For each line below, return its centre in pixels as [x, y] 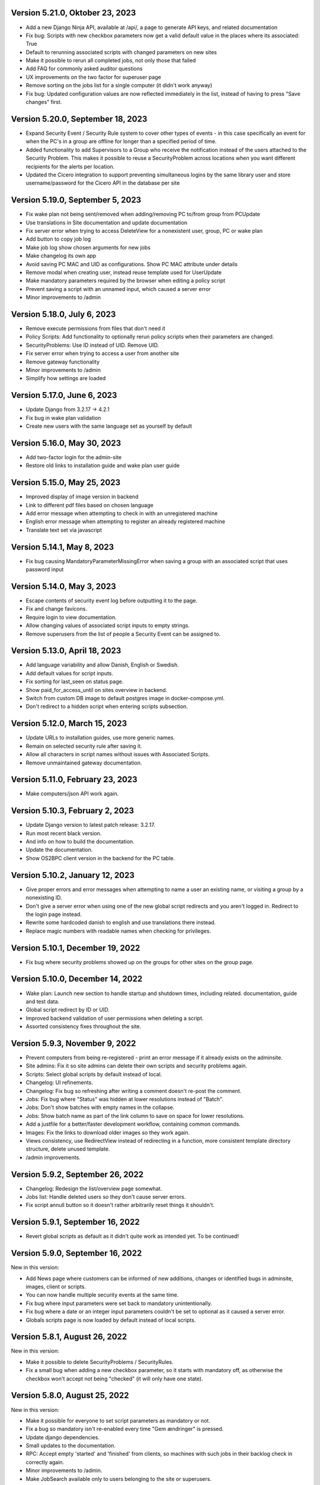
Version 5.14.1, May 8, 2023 [63, 547]
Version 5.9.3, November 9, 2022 [73, 1043]
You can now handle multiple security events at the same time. [102, 1295]
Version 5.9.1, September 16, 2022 [75, 1222]
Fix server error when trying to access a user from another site [103, 353]
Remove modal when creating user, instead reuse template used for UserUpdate [124, 272]
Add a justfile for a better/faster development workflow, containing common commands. [133, 1124]
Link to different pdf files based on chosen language [89, 505]
